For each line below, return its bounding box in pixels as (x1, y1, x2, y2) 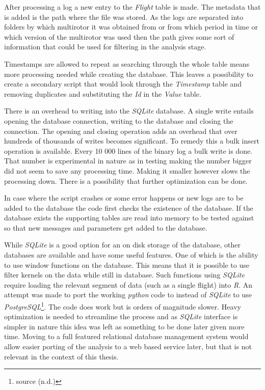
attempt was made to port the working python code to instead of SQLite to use (4, 289, 252, 300)
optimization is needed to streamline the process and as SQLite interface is (4, 311, 238, 322)
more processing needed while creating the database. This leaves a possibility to (4, 68, 253, 79)
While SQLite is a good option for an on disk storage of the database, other (4, 239, 241, 250)
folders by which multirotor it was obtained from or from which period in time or (4, 21, 258, 32)
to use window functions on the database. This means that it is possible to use (4, 259, 249, 270)
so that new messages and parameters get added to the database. (4, 222, 207, 233)
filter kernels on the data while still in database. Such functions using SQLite (4, 269, 245, 280)
